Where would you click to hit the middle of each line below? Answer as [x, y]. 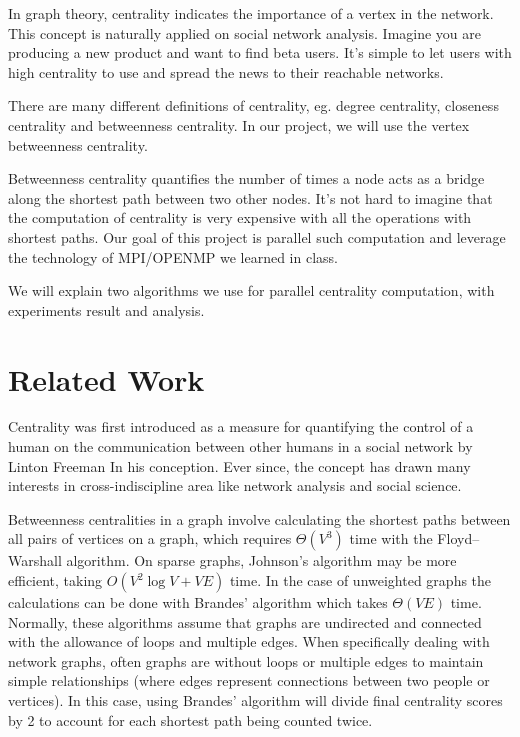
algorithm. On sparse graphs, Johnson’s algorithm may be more [261, 560]
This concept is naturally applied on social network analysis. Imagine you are [245, 32]
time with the [391, 538]
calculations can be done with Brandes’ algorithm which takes [198, 602]
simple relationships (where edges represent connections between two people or [249, 680]
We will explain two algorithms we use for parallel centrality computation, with [251, 290]
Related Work [106, 378]
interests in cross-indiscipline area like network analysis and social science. [235, 485]
